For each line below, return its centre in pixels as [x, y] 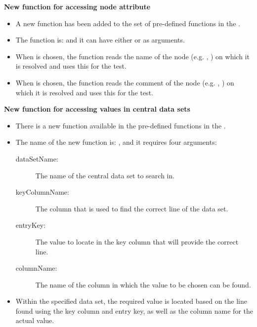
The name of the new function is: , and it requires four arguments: [116, 142]
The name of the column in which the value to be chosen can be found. [143, 284]
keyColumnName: [42, 192]
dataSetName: [37, 158]
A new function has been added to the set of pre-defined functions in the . [128, 23]
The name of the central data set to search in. [105, 175]
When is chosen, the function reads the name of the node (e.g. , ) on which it [132, 56]
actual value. [35, 320]
